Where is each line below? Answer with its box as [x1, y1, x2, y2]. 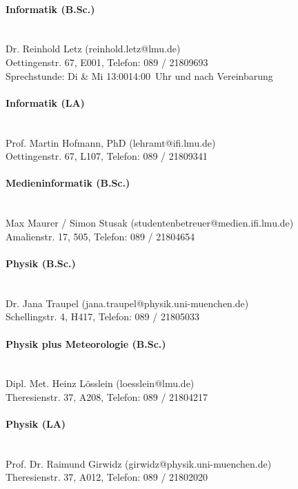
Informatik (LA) [6, 95, 85, 110]
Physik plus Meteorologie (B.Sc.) [6, 336, 166, 351]
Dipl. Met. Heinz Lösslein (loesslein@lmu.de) [6, 376, 195, 391]
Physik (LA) [6, 417, 66, 431]
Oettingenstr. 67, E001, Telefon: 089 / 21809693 [6, 54, 208, 69]
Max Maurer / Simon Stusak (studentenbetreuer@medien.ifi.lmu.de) [6, 216, 294, 230]
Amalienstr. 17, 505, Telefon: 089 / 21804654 [6, 229, 195, 243]
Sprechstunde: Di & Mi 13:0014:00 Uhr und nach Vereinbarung [6, 68, 273, 83]
